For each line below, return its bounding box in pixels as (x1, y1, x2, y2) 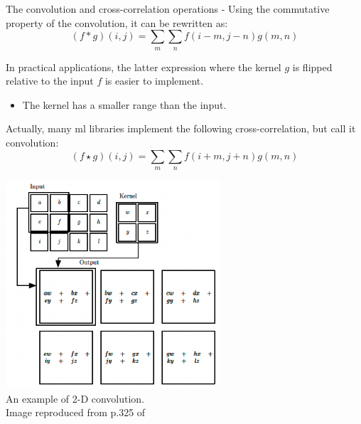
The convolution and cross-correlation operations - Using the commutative (6, 1, 330, 16)
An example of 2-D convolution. (6, 391, 145, 406)
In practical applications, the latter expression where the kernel (6, 59, 281, 74)
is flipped (292, 59, 333, 74)
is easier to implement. (104, 73, 204, 88)
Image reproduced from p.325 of (6, 405, 146, 420)
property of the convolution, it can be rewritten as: (6, 15, 228, 30)
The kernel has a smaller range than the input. (22, 97, 227, 112)
